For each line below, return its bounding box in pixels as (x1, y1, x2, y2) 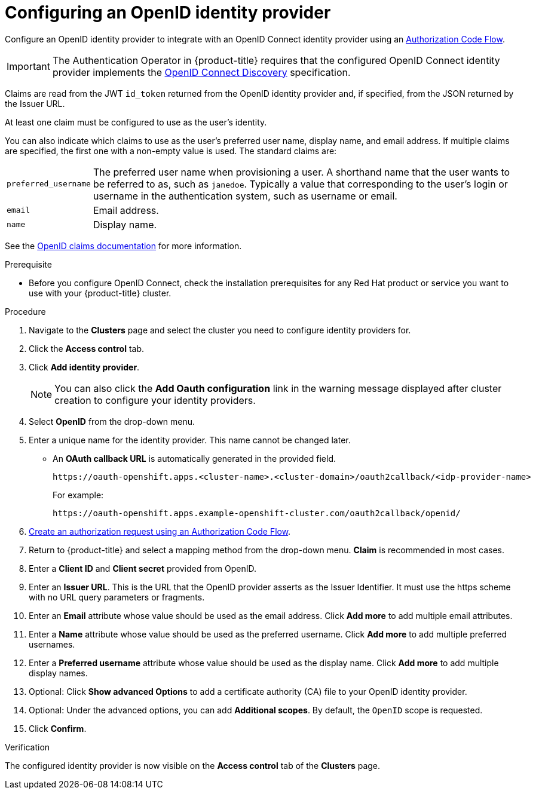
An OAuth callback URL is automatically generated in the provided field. (53, 453, 336, 464)
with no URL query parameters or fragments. (29, 591, 205, 602)
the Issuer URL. (5, 98, 65, 109)
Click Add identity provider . (29, 361, 140, 372)
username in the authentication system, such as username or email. (93, 189, 397, 202)
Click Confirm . (29, 723, 87, 734)
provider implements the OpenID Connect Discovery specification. (52, 66, 351, 78)
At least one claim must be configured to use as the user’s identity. (5, 117, 267, 127)
